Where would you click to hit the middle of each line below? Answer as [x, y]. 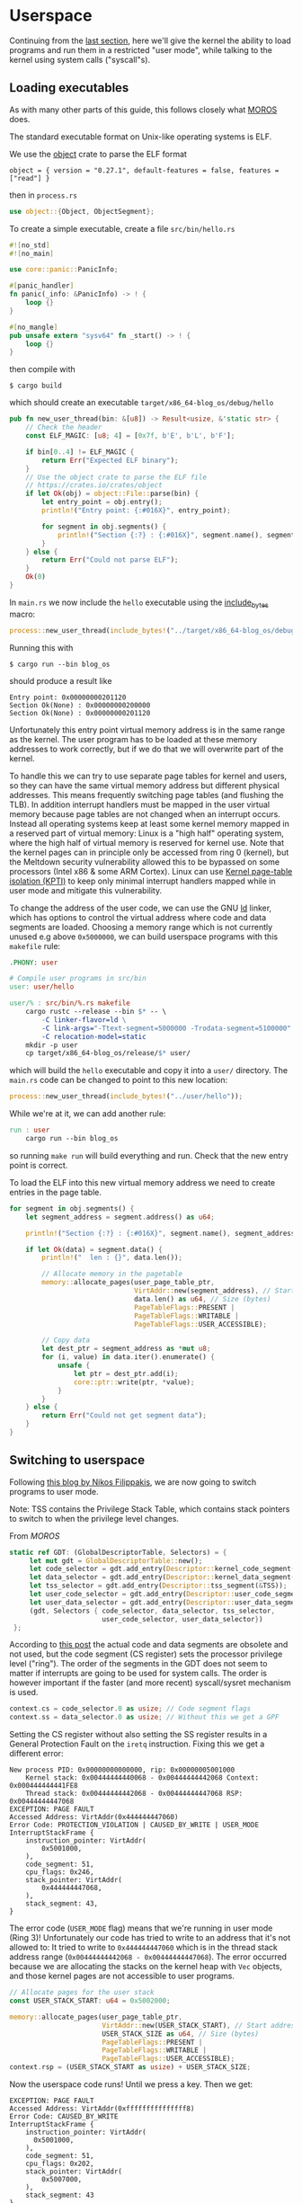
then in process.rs [44, 195]
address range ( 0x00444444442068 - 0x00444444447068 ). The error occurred [148, 1957]
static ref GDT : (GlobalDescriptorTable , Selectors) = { [118, 1552]
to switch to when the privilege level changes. [94, 1518]
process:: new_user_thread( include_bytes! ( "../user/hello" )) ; [126, 1097]
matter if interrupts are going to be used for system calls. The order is [138, 1674]
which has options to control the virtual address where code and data [138, 917]
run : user [30, 1130]
